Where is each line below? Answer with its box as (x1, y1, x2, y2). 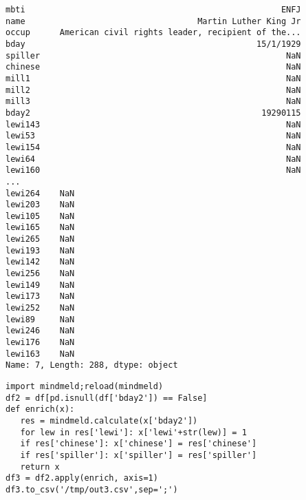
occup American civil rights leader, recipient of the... (6, 28, 301, 38)
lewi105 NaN (6, 211, 75, 221)
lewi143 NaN (6, 119, 301, 129)
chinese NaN (6, 62, 301, 72)
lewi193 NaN (6, 245, 75, 256)
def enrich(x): (6, 404, 75, 415)
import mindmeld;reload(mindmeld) (6, 382, 164, 391)
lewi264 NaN (6, 188, 75, 198)
